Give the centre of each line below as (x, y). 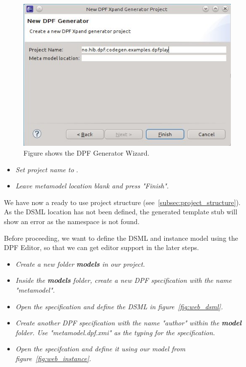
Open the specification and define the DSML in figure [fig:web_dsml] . (119, 306)
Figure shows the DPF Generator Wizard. (87, 153)
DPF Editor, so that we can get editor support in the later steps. (101, 247)
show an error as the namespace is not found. (72, 221)
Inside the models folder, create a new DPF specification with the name (123, 280)
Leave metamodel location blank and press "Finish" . (92, 186)
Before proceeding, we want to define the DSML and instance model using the (121, 238)
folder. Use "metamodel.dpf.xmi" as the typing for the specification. (115, 332)
